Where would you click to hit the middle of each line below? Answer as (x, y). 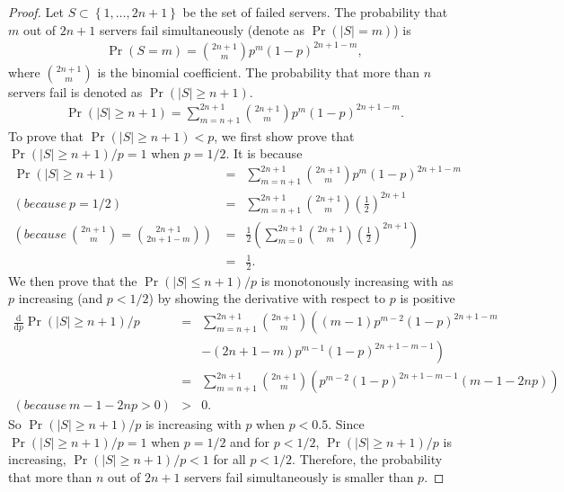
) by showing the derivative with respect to (267, 298)
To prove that (46, 135)
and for (250, 441)
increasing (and (61, 298)
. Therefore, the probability (367, 459)
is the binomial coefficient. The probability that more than (259, 72)
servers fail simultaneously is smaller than (299, 476)
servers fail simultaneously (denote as (202, 29)
